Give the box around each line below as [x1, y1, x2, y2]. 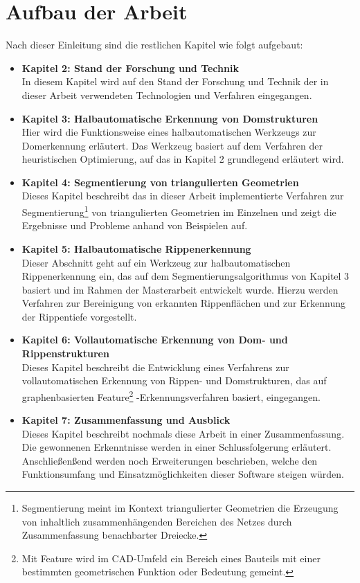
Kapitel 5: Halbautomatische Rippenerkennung [21, 241, 251, 255]
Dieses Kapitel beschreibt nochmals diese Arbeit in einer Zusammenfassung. [21, 426, 345, 440]
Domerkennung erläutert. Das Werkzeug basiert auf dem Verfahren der [21, 138, 323, 152]
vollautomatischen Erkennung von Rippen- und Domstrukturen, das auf [21, 373, 327, 388]
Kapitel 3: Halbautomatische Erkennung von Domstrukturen [21, 111, 318, 125]
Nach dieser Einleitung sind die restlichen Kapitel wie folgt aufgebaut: [6, 37, 303, 52]
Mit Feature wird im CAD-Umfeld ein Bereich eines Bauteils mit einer [21, 550, 321, 565]
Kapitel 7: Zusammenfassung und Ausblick [21, 413, 231, 427]
